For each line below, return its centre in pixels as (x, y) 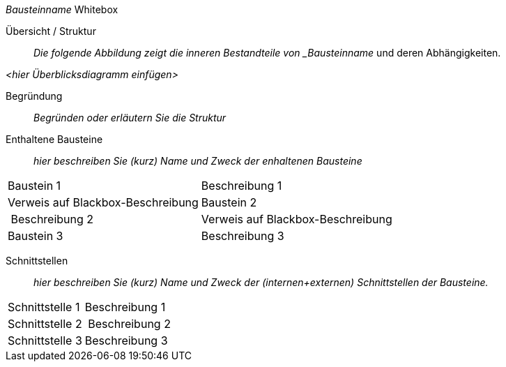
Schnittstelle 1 (44, 307)
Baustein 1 (34, 186)
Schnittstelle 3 (45, 340)
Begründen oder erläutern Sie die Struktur (130, 118)
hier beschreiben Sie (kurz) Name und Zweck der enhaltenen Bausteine (198, 161)
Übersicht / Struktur (51, 31)
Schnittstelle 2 (45, 324)
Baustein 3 (36, 236)
